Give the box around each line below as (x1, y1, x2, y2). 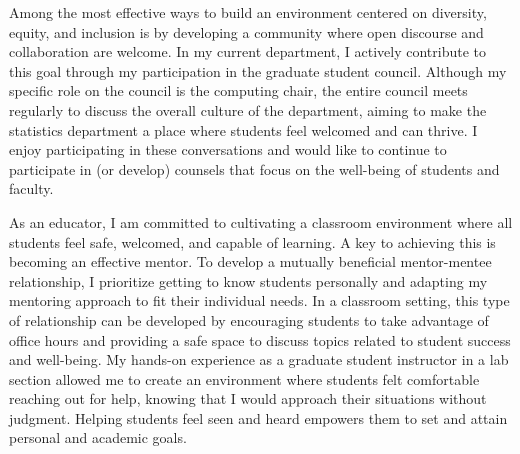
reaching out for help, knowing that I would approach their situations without (9, 388, 487, 409)
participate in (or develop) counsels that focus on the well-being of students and (9, 158, 500, 179)
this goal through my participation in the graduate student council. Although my (9, 60, 507, 81)
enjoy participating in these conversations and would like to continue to (9, 139, 447, 160)
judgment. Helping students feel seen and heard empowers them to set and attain (9, 407, 508, 428)
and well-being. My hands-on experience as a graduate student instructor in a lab (9, 349, 509, 370)
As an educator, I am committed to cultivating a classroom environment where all (9, 211, 513, 232)
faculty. (9, 178, 54, 199)
